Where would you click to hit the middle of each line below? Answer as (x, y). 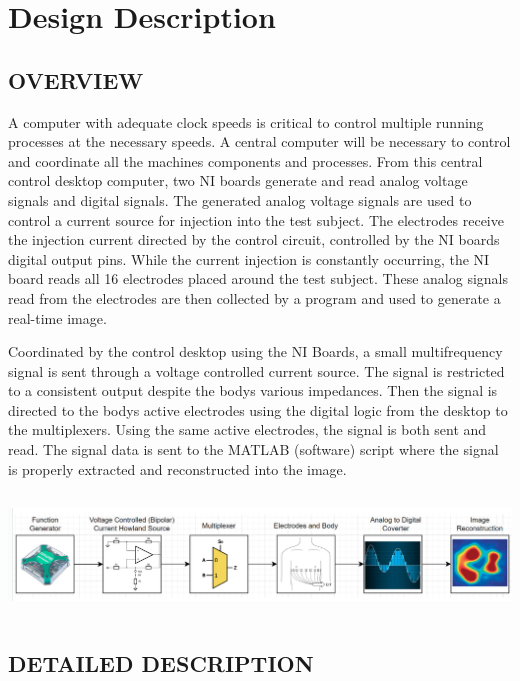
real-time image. (57, 317)
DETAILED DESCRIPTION (161, 662)
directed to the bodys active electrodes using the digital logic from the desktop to (258, 409)
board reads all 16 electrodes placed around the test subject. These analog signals (258, 278)
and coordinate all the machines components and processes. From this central (245, 160)
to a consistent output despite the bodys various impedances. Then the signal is (253, 390)
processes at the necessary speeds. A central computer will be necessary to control (259, 141)
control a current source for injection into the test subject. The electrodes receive (256, 219)
